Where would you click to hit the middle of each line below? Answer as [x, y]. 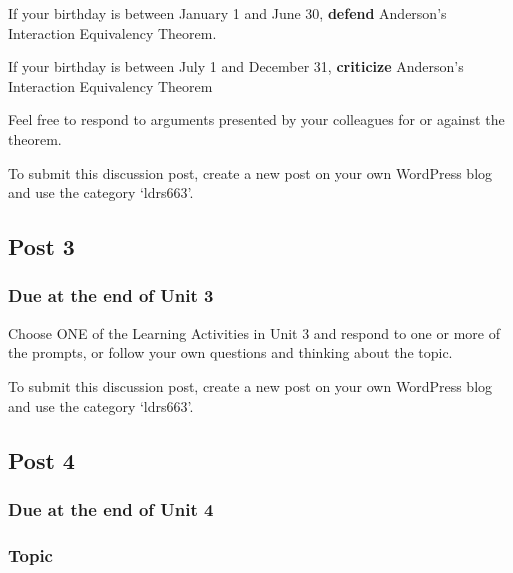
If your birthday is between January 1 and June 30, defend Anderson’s [227, 13]
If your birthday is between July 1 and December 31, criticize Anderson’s [236, 66]
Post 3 [41, 246]
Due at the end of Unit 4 [111, 508]
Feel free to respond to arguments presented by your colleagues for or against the [256, 119]
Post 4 [41, 459]
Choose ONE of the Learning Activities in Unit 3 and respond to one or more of [254, 332]
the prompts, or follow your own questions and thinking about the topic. [230, 352]
